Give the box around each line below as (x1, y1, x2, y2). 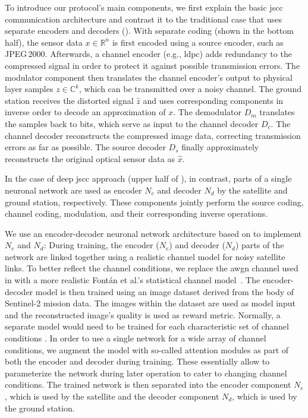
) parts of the (235, 239, 284, 251)
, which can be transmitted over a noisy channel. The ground (78, 83, 301, 95)
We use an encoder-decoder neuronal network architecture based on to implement (5, 227, 302, 239)
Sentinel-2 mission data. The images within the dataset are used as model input (5, 297, 296, 309)
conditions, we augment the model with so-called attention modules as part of (5, 343, 289, 356)
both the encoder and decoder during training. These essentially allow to (5, 355, 270, 368)
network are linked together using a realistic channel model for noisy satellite (5, 250, 285, 262)
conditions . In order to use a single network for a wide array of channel (5, 332, 266, 344)
